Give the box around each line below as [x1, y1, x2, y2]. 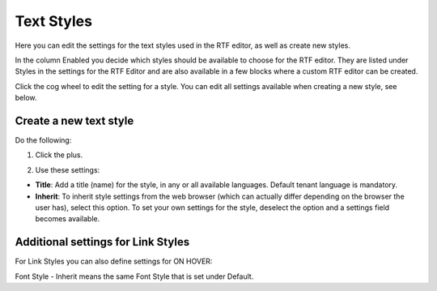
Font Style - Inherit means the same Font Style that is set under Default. [15, 272, 254, 281]
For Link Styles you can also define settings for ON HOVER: [15, 256, 213, 267]
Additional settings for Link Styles [15, 235, 190, 249]
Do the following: [15, 135, 72, 145]
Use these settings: [35, 165, 100, 174]
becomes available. [35, 214, 100, 224]
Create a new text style [15, 113, 134, 127]
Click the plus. [35, 150, 83, 160]
